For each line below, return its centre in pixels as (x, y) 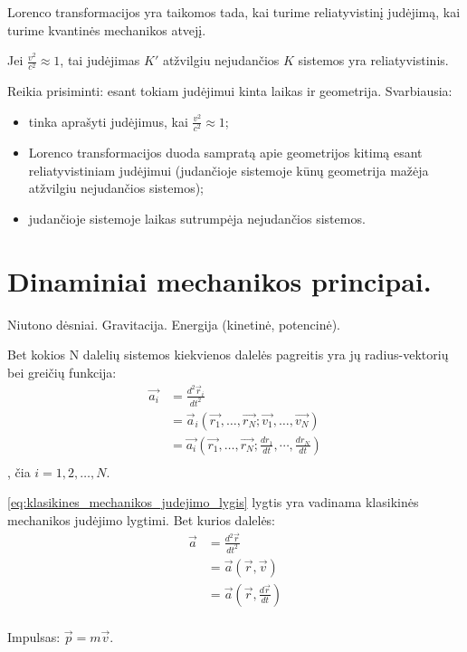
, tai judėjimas (100, 60)
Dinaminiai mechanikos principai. (219, 280)
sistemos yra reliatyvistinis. (373, 60)
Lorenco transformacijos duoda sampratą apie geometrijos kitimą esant (225, 153)
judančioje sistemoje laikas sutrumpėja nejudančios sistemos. (197, 218)
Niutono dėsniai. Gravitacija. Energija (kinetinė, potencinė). (174, 324)
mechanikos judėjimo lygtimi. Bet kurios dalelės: (142, 520)
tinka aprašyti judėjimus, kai (108, 121)
